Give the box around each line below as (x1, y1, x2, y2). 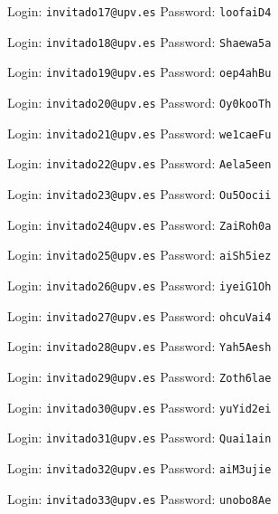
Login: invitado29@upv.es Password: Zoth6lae (7, 366, 272, 385)
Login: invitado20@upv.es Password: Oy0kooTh (7, 92, 272, 111)
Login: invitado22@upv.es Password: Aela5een (7, 154, 272, 173)
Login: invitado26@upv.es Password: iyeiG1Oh (7, 275, 272, 294)
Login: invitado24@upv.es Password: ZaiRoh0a (7, 214, 272, 233)
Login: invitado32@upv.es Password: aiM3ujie (7, 458, 272, 477)
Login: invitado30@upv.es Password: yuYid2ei (7, 397, 272, 416)
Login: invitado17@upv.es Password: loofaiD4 (7, 2, 272, 20)
